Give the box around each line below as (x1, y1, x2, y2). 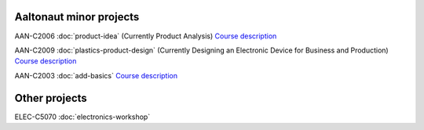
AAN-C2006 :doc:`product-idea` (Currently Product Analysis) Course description (14, 31, 277, 41)
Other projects (14, 91, 88, 105)
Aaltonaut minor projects (14, 10, 140, 23)
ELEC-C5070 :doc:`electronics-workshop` (14, 112, 151, 121)
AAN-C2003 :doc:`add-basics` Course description (14, 70, 178, 80)
